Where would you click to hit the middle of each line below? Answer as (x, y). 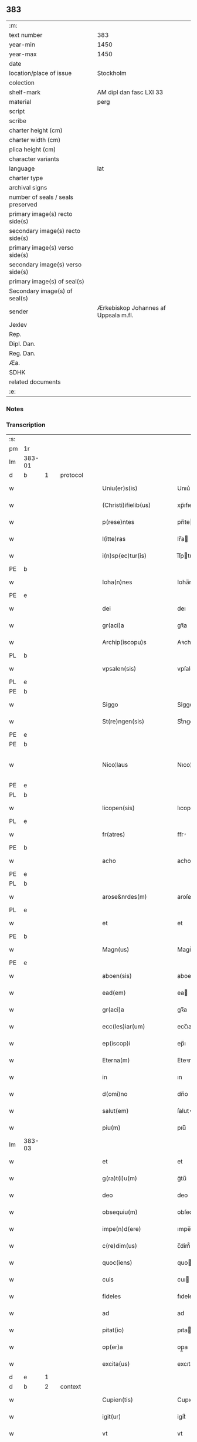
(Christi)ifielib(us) (127, 505)
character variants (34, 159)
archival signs (28, 187)
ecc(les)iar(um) (124, 1027)
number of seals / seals (41, 197)
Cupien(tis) (118, 1400)
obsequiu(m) (120, 1212)
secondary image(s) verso (45, 265)
